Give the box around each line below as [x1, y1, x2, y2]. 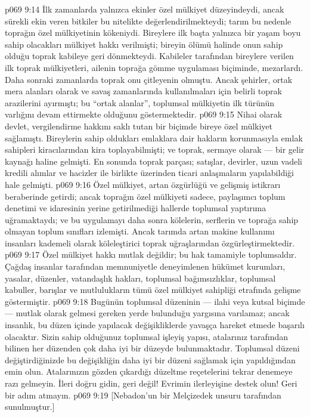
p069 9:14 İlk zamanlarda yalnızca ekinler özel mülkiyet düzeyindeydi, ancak [5, 3, 284, 15]
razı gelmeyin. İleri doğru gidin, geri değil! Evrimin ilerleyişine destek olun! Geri [5, 377, 297, 389]
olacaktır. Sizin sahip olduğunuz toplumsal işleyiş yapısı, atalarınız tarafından [5, 330, 289, 342]
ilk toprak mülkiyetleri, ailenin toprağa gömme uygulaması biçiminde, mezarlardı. [5, 61, 303, 73]
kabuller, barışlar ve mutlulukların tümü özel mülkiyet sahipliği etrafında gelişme [5, 283, 301, 296]
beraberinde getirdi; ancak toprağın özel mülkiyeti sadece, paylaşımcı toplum [5, 190, 286, 202]
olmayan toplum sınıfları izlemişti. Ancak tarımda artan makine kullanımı [5, 225, 275, 237]
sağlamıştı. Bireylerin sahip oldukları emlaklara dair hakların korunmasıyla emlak [5, 131, 303, 144]
